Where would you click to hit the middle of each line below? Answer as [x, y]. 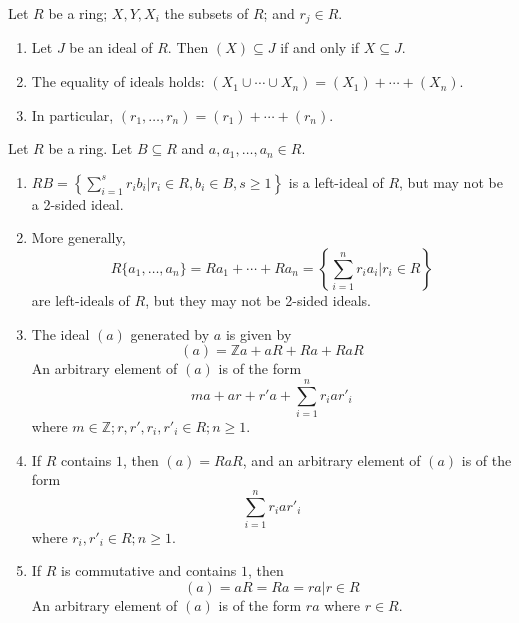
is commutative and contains [149, 570]
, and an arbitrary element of [331, 459]
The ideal [60, 333]
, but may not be [451, 181]
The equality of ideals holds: [118, 81]
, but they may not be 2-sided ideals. [258, 300]
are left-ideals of [80, 300]
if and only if [320, 47]
